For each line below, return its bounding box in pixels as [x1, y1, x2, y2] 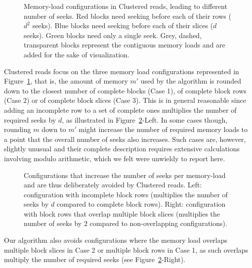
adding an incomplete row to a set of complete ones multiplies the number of [4, 104, 237, 115]
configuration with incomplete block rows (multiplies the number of [24, 189, 228, 199]
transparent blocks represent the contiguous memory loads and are [24, 40, 225, 50]
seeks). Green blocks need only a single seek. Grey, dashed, [24, 30, 202, 40]
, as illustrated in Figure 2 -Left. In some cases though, [62, 114, 228, 125]
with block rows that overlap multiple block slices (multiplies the [24, 208, 220, 219]
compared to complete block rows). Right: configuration [56, 199, 226, 209]
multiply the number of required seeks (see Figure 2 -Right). [4, 254, 186, 265]
